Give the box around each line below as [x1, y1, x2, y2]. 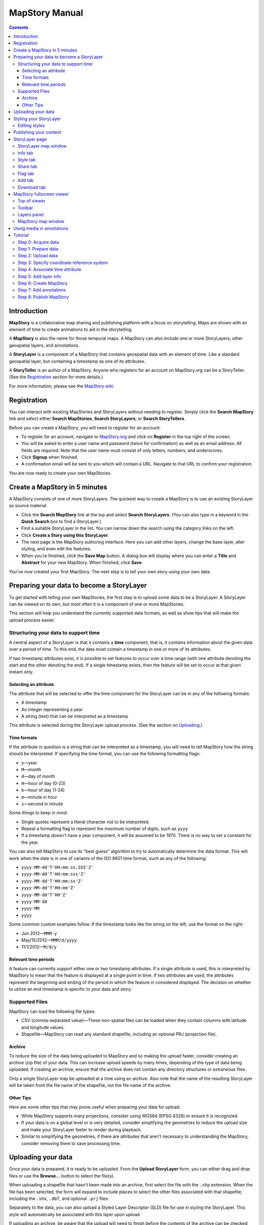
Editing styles [18, 122, 45, 128]
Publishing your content [13, 129, 62, 135]
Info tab [18, 150, 34, 156]
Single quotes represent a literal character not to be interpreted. [21, 819, 150, 825]
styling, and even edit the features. [21, 546, 91, 552]
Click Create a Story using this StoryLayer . [21, 532, 110, 538]
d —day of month [21, 773, 55, 779]
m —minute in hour [21, 794, 58, 800]
